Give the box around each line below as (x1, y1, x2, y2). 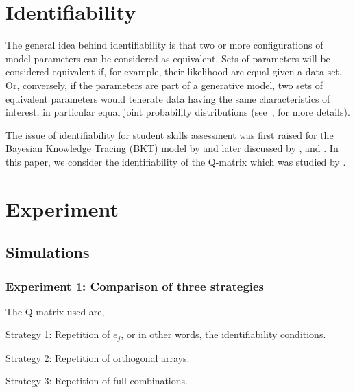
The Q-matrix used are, (5, 304, 105, 318)
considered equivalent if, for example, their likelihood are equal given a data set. (5, 64, 342, 79)
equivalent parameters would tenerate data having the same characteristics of (5, 91, 330, 105)
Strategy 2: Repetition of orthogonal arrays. (5, 350, 190, 365)
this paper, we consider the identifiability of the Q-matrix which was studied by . (5, 154, 346, 168)
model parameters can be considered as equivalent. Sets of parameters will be (5, 51, 330, 65)
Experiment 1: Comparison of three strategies (5, 277, 265, 294)
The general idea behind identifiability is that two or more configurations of (5, 38, 323, 52)
